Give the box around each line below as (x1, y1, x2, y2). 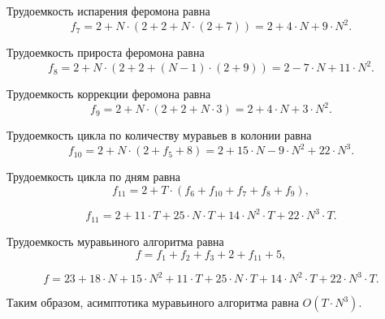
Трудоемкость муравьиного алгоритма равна (6, 232, 224, 249)
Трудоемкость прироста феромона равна (6, 44, 205, 61)
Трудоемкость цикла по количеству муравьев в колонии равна (6, 127, 312, 144)
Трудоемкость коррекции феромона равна (6, 85, 211, 102)
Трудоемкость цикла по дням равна (6, 168, 181, 185)
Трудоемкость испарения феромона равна (6, 2, 210, 19)
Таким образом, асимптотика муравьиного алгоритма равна (6, 294, 299, 311)
